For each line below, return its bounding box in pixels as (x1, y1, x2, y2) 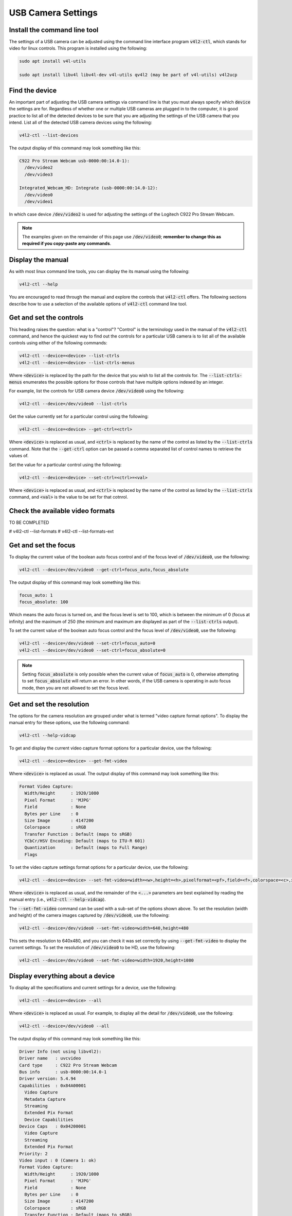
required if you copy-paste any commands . (22, 241, 111, 247)
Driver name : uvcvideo (19, 1055, 81, 1061)
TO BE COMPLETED (9, 519, 50, 525)
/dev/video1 (24, 199, 53, 204)
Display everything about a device (9, 972, 115, 980)
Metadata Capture (24, 1096, 66, 1102)
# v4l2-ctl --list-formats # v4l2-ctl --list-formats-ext (9, 528, 114, 535)
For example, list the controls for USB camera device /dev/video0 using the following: (9, 388, 184, 394)
